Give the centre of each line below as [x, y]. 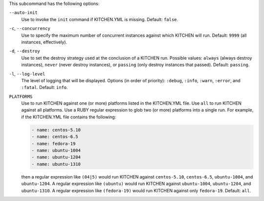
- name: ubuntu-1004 [56, 151]
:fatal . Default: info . [44, 88]
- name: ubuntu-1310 [56, 164]
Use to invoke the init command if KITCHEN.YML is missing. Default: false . [100, 19]
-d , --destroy [24, 51]
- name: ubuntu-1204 [56, 157]
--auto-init [23, 13]
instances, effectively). [44, 42]
